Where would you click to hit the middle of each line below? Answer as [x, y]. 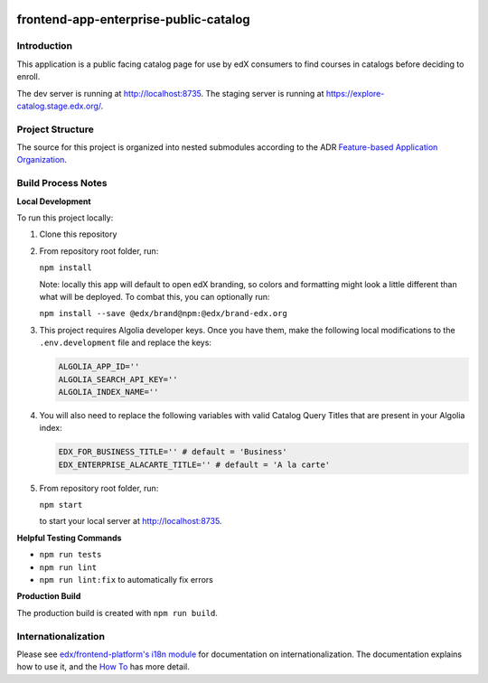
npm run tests [70, 555]
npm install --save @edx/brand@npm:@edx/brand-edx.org [164, 313]
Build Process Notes [62, 183]
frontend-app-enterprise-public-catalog [133, 19]
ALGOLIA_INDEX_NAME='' [108, 392]
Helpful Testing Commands [69, 538]
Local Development [54, 201]
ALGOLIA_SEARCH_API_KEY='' [118, 379]
